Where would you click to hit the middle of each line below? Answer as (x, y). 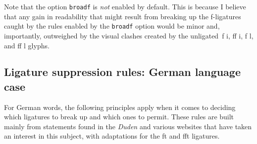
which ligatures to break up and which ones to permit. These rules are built (119, 117)
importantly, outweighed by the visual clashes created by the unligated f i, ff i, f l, (129, 35)
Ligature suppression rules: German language (123, 72)
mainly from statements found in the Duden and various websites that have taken (128, 126)
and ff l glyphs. (27, 45)
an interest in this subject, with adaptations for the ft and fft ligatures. (112, 136)
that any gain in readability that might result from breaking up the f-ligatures (123, 16)
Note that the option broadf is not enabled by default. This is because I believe (125, 6)
